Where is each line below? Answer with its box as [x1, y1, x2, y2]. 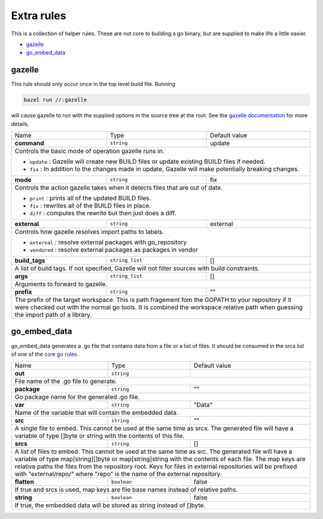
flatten [14, 478, 34, 486]
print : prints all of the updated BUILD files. [29, 194, 152, 202]
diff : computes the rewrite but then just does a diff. [29, 209, 176, 217]
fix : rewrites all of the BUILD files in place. [29, 201, 151, 209]
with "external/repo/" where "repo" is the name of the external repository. [14, 470, 223, 478]
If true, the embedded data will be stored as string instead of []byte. [14, 501, 206, 509]
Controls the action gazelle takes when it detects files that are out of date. [14, 183, 223, 191]
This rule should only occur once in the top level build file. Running [11, 81, 176, 88]
